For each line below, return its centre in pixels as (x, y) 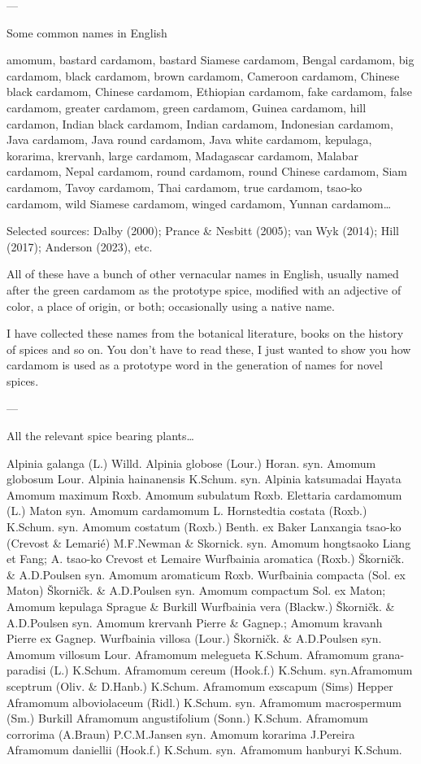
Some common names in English (87, 32)
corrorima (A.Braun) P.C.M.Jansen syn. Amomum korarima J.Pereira (181, 733)
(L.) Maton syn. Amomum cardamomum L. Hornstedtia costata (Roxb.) (187, 511)
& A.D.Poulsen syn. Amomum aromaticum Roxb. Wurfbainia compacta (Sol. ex (206, 574)
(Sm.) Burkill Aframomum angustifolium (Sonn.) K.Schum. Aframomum (187, 718)
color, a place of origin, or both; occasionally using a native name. (171, 306)
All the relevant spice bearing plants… (100, 436)
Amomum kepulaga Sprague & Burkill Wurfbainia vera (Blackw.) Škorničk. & (201, 606)
